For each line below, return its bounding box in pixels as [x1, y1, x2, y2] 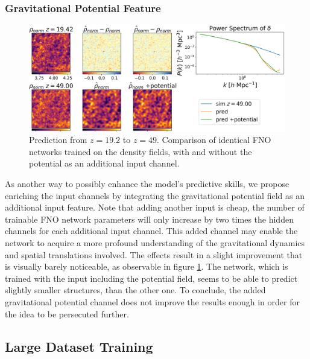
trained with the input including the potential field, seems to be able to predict [5, 272, 298, 284]
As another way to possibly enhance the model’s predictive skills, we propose [5, 177, 289, 189]
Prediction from [29, 133, 87, 146]
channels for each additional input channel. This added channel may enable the [5, 224, 298, 237]
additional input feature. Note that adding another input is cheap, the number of [5, 201, 305, 214]
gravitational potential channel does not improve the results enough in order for [5, 295, 300, 308]
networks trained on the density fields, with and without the [29, 145, 252, 157]
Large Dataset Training [5, 337, 153, 355]
